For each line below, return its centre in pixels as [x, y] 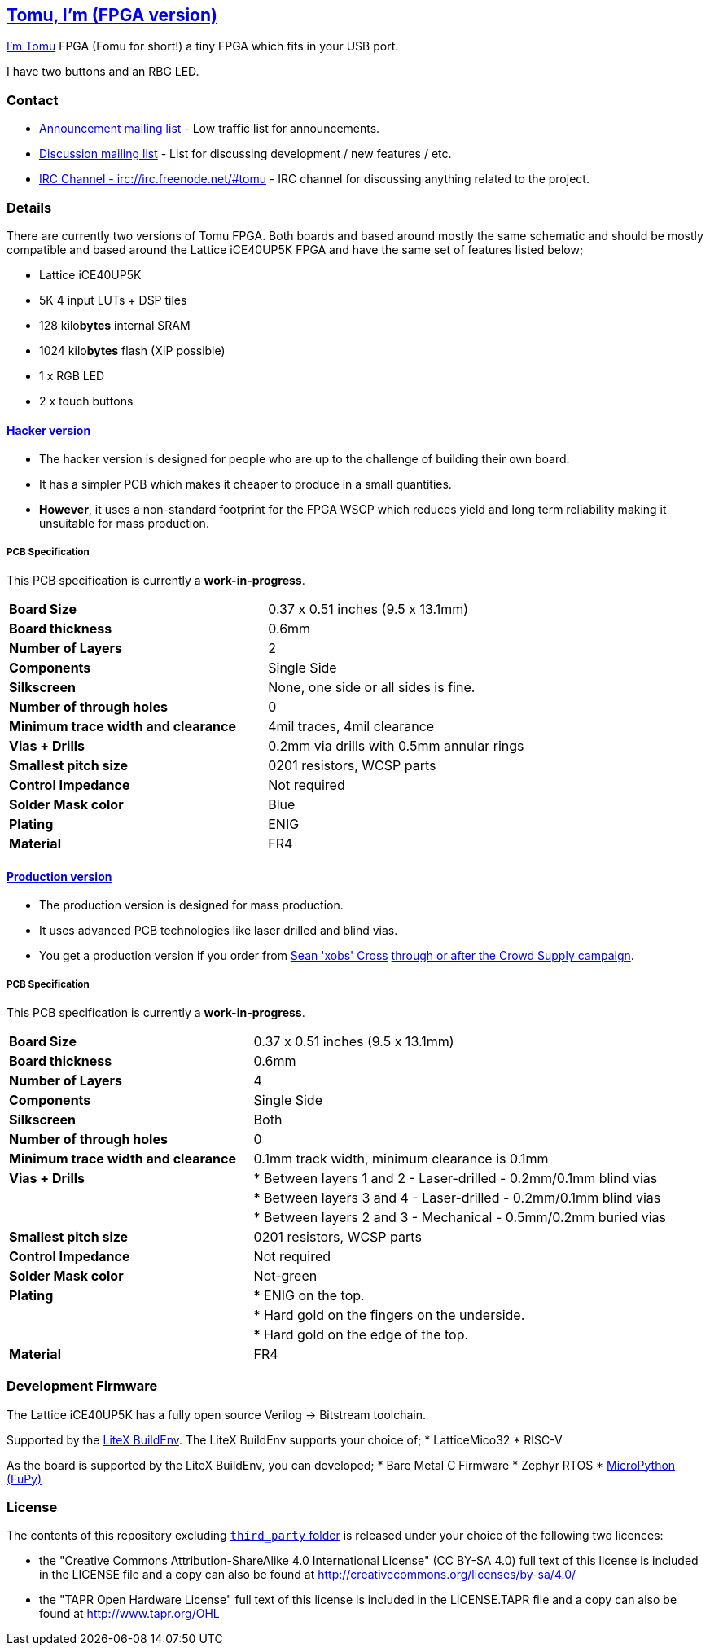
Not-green [285, 1275]
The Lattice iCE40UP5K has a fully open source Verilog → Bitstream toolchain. [217, 1414]
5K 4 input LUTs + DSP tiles [113, 300]
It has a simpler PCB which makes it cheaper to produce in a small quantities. [245, 484]
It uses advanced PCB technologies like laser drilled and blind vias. [219, 931]
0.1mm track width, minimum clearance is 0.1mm [401, 1158]
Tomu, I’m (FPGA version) [112, 15]
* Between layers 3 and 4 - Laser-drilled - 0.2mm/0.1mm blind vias [457, 1197]
